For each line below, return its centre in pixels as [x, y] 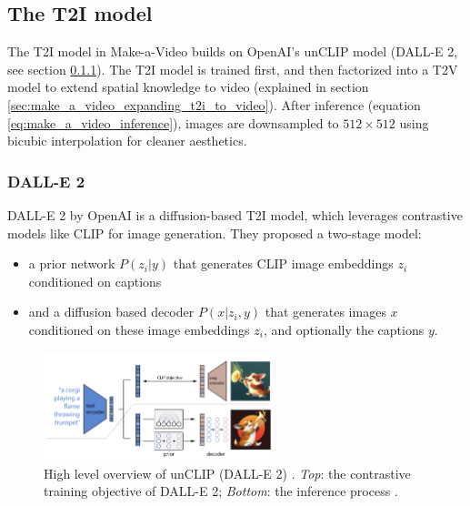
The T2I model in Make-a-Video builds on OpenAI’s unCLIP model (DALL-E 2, [233, 51]
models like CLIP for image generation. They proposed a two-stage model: [215, 233]
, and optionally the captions [344, 329]
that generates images [325, 312]
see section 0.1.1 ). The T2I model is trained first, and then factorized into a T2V [233, 69]
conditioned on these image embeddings [139, 329]
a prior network [72, 263]
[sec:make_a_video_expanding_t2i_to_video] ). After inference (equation [214, 104]
